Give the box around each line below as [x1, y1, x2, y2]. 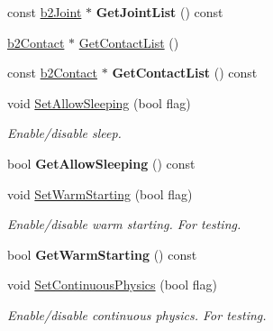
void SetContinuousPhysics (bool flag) [7, 275, 218, 294]
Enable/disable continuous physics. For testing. [7, 305, 267, 324]
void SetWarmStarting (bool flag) [7, 184, 193, 203]
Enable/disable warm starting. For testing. [7, 215, 241, 234]
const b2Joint [7, 3, 82, 21]
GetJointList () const [96, 3, 223, 21]
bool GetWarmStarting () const [7, 244, 197, 263]
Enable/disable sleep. [7, 124, 122, 143]
